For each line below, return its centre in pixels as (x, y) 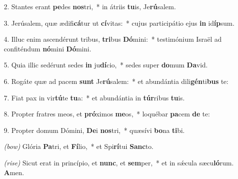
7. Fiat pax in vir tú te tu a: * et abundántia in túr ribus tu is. (94, 97)
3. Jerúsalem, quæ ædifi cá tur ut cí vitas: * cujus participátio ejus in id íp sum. (119, 23)
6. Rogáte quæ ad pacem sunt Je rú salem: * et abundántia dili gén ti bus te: (116, 81)
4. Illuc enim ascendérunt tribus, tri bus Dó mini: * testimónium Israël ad (113, 39)
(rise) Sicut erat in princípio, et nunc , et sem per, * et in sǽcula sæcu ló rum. (119, 162)
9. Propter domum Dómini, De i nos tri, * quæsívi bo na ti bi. (94, 130)
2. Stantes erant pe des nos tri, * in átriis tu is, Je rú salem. (90, 6)
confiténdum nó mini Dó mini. (48, 48)
